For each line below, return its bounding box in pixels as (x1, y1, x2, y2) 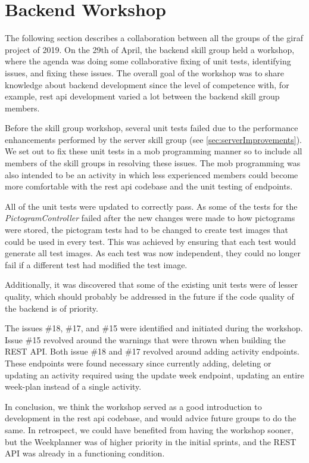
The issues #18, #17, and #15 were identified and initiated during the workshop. (5, 322, 303, 334)
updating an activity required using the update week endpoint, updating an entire (5, 368, 304, 381)
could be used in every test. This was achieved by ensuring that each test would (5, 235, 296, 247)
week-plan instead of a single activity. (5, 380, 142, 393)
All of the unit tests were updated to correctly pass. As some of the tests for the (5, 200, 298, 212)
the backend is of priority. (5, 302, 98, 314)
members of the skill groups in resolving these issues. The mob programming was (5, 157, 301, 169)
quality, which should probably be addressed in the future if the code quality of (5, 290, 294, 302)
